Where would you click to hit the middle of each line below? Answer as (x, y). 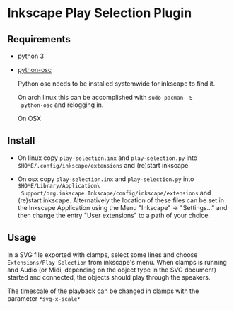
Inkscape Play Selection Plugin (100, 13)
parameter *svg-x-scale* (44, 298)
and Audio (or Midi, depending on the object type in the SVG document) (112, 270)
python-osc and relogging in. (62, 105)
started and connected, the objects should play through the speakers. (109, 277)
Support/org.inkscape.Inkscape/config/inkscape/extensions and (116, 193)
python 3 (31, 56)
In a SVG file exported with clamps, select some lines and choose (103, 254)
